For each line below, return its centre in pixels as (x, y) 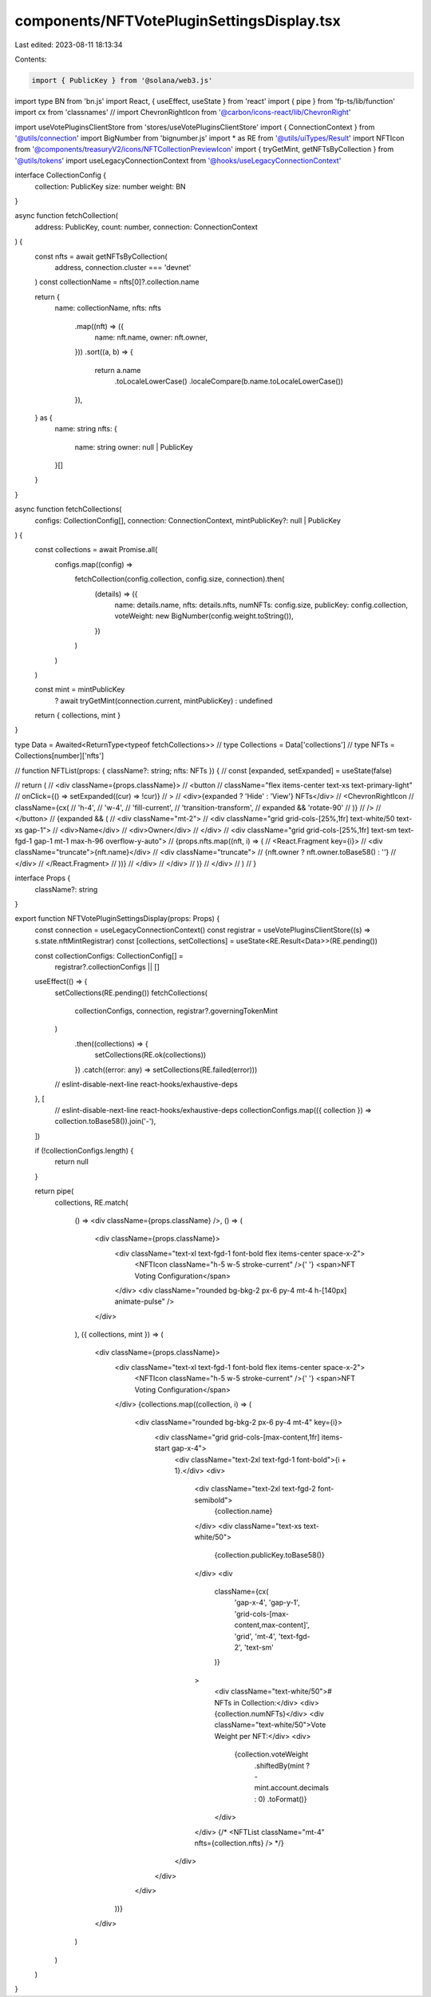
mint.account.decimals (291, 1788)
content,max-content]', (272, 1625)
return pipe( (54, 1191)
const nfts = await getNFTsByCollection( (101, 256)
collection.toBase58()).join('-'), (105, 1122)
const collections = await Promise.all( (96, 550)
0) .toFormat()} (283, 1799)
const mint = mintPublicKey (80, 689)
